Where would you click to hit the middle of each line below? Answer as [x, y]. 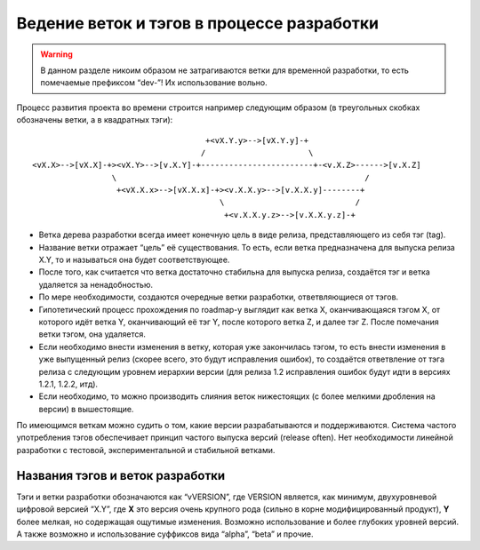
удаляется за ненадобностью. [96, 284]
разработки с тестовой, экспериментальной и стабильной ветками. [146, 450]
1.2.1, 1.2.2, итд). [68, 384]
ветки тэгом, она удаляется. [92, 334]
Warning [56, 54]
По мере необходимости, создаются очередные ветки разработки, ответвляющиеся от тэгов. [219, 297]
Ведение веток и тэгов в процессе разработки [198, 23]
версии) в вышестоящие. [86, 409]
